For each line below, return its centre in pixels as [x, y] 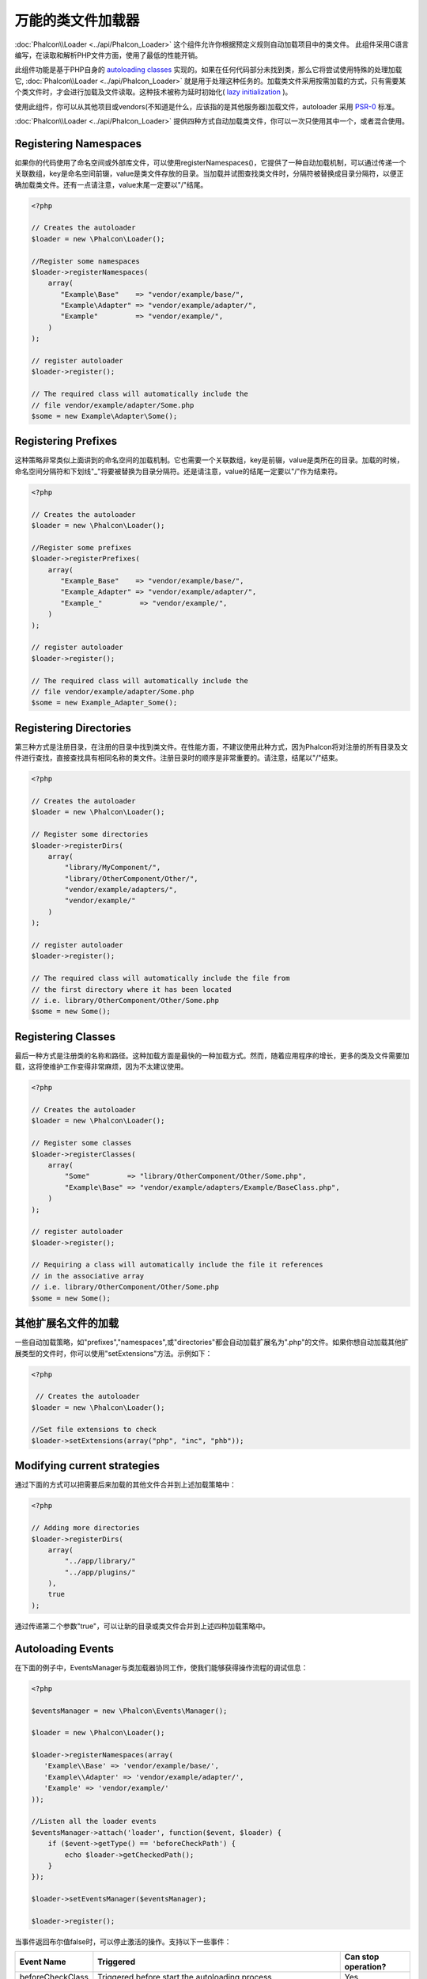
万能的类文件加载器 [77, 21]
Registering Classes [65, 1037]
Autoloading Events [64, 1649]
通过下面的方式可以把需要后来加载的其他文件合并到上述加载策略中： [125, 1485]
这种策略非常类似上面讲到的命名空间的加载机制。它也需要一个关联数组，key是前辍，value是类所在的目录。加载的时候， [209, 460]
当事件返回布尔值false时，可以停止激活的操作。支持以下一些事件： [123, 1941]
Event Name [43, 1962]
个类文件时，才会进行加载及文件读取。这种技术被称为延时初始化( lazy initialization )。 [153, 92]
